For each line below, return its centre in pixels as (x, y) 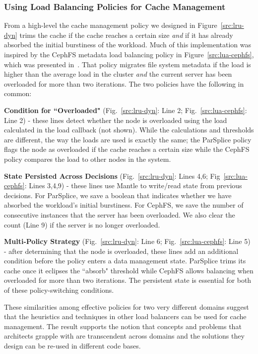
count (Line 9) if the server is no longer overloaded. (82, 224)
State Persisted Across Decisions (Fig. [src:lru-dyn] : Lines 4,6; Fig (112, 176)
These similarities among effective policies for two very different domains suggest (127, 306)
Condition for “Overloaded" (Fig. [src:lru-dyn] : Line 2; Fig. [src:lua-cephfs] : (126, 110)
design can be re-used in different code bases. (72, 346)
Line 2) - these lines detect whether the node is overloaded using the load (116, 120)
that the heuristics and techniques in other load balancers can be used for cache (125, 316)
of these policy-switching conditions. (59, 290)
